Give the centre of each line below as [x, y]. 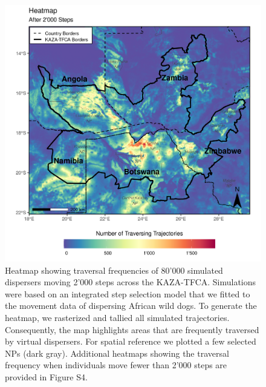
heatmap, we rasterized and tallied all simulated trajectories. [117, 317]
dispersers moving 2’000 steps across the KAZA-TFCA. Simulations [131, 282]
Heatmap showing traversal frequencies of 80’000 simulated [114, 270]
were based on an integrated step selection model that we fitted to [128, 293]
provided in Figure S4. [46, 376]
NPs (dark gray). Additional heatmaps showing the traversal [117, 353]
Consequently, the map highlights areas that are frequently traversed [132, 329]
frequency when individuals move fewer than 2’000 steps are [116, 365]
